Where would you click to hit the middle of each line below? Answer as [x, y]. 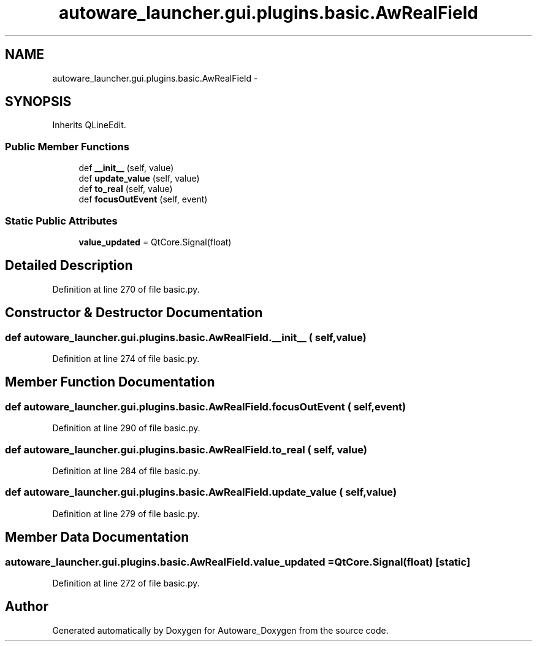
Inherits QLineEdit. [89, 125]
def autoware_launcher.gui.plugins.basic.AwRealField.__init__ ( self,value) [186, 337]
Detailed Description [69, 266]
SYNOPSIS [38, 102]
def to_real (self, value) [126, 189]
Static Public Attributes [61, 221]
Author [27, 607]
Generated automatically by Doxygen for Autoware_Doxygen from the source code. [220, 630]
